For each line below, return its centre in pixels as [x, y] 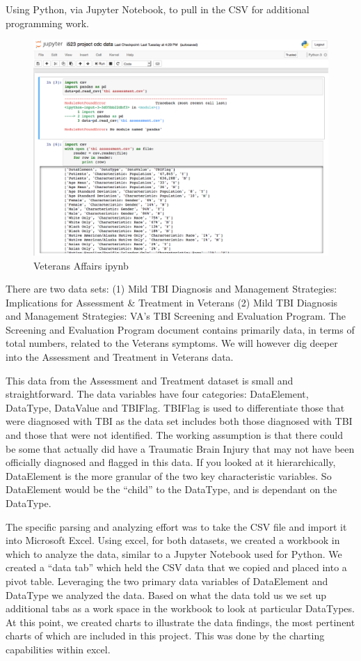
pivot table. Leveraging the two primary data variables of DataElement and [167, 581]
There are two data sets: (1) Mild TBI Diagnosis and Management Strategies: [171, 289]
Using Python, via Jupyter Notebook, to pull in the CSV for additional [158, 9]
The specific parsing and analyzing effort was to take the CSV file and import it [176, 526]
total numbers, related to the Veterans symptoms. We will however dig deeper [172, 343]
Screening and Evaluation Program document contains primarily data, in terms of [180, 329]
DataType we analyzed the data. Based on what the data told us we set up [166, 594]
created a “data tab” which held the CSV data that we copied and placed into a [176, 567]
